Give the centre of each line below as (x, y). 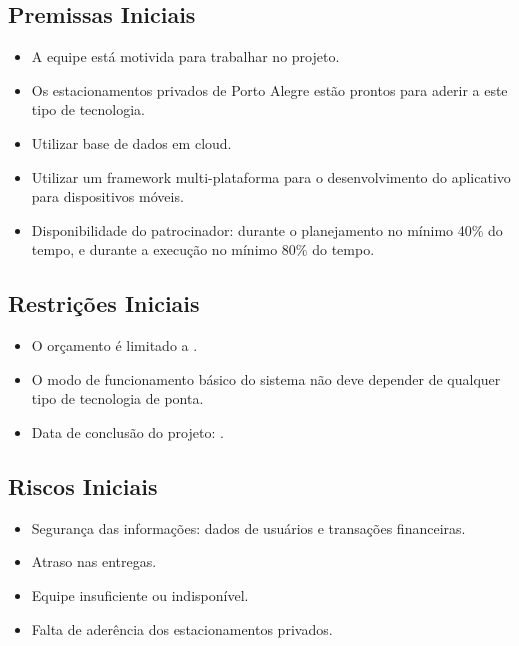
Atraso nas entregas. (94, 561)
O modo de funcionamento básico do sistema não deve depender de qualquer (266, 378)
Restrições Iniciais (104, 303)
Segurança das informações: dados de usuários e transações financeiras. (248, 527)
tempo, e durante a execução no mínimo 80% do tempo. (203, 249)
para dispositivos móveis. (107, 196)
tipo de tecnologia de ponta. (117, 398)
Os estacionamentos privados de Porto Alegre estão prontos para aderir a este (269, 89)
